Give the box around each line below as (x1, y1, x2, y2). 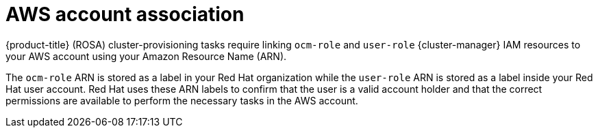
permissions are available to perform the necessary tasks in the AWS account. (5, 94, 358, 106)
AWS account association (5, 3, 245, 26)
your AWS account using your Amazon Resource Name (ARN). (5, 50, 287, 62)
